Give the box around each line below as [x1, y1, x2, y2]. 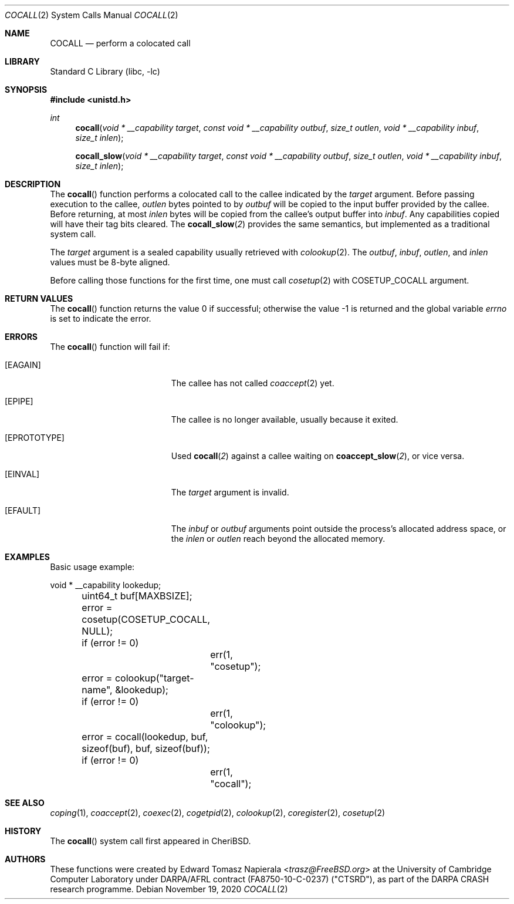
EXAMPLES [5, 552, 50, 562]
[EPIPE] [5, 396, 33, 406]
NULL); [82, 625, 113, 637]
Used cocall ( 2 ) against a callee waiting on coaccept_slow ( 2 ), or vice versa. [171, 451, 465, 461]
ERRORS [5, 332, 38, 342]
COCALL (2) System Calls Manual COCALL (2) [5, 10, 178, 20]
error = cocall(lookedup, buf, [82, 731, 208, 743]
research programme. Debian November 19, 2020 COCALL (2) [50, 884, 288, 894]
